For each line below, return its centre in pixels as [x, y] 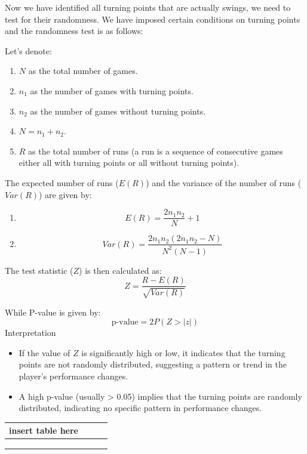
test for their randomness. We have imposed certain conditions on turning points [153, 19]
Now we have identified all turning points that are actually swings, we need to [148, 7]
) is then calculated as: [120, 270]
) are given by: [65, 194]
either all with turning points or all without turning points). [129, 163]
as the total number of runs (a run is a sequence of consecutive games [156, 151]
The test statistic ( [39, 270]
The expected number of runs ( [62, 182]
